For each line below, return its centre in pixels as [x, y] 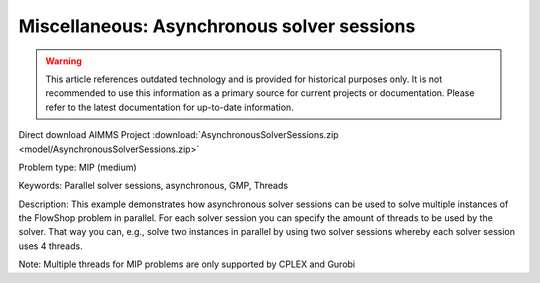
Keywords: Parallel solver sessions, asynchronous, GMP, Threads [153, 186]
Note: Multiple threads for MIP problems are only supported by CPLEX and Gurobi [187, 264]
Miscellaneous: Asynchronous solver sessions [217, 26]
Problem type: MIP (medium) [77, 167]
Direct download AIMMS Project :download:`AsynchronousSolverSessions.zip [178, 135]
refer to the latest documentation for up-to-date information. [169, 107]
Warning [63, 61]
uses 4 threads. [51, 246]
